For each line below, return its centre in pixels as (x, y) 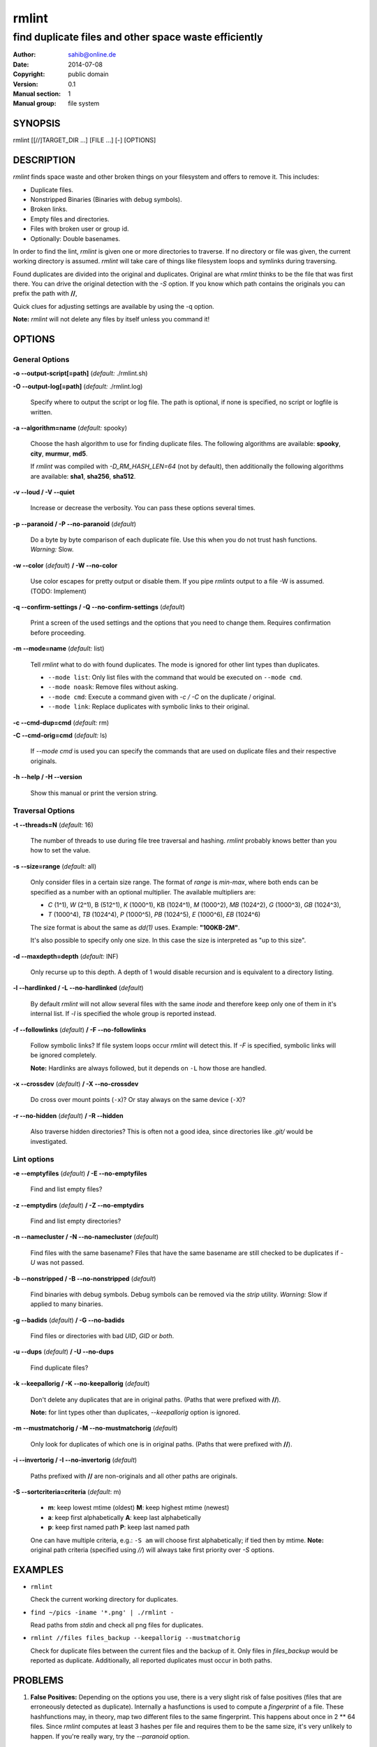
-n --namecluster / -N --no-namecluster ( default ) (86, 1237)
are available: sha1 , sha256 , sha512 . (83, 476)
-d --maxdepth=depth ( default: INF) (66, 956)
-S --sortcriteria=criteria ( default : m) (67, 1491)
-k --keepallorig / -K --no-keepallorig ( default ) (81, 1384)
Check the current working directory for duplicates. (104, 1600)
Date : (21, 64)
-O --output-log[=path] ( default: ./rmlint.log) (78, 386)
